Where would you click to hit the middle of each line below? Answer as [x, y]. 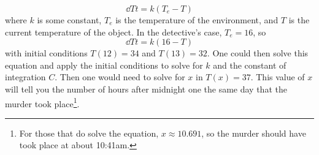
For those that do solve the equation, [89, 133]
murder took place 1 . [42, 102]
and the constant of [250, 65]
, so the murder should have [254, 133]
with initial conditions [46, 53]
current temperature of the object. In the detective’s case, [113, 32]
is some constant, [69, 20]
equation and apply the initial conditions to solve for [104, 65]
